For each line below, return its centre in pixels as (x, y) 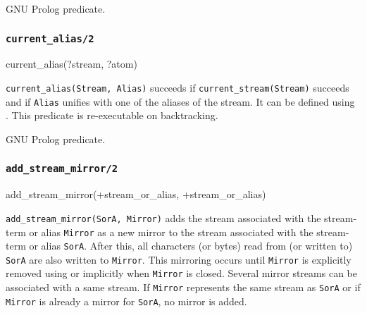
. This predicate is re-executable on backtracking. (112, 115)
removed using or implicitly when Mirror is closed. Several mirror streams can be (181, 273)
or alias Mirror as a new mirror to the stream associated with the (171, 232)
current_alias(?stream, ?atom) (71, 64)
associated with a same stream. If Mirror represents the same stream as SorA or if (183, 287)
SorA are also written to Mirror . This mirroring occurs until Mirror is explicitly (179, 259)
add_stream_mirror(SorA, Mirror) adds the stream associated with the (163, 217)
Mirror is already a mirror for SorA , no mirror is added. (126, 301)
